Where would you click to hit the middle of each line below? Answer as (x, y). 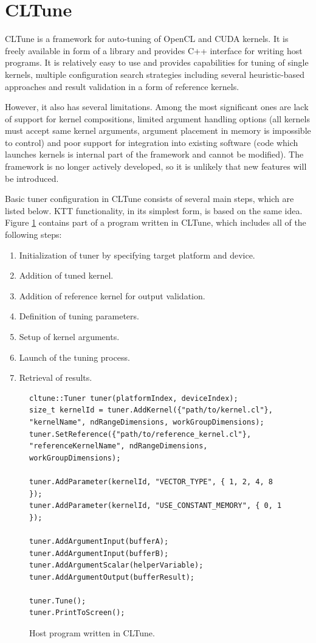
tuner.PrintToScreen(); (77, 613)
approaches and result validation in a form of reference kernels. (122, 86)
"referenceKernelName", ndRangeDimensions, (118, 446)
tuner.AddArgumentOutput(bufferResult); (112, 577)
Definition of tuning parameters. (79, 316)
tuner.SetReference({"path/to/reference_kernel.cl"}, (140, 434)
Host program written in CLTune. (92, 633)
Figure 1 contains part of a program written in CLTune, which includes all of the (156, 222)
